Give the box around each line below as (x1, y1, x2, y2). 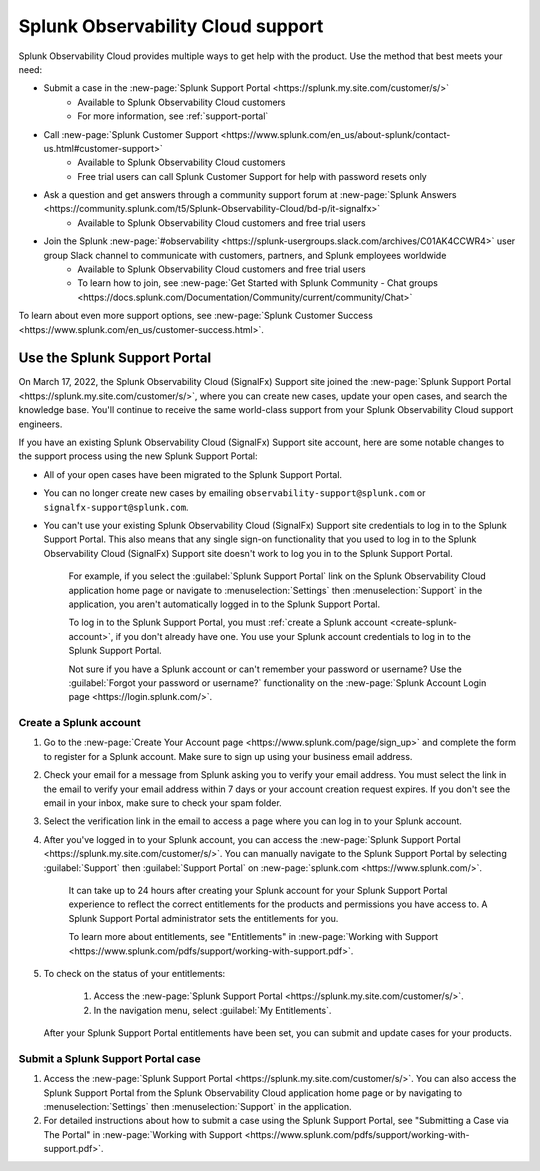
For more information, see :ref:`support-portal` (77, 110, 269, 122)
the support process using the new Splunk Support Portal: (18, 450, 259, 462)
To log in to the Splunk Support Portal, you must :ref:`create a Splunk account (68, 616, 389, 629)
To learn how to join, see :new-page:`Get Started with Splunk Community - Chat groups (77, 277, 439, 289)
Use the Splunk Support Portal (18, 350, 212, 367)
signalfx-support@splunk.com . (43, 501, 189, 513)
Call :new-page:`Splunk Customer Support (43, 128, 219, 140)
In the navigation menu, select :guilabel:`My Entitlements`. (93, 1004, 332, 1016)
